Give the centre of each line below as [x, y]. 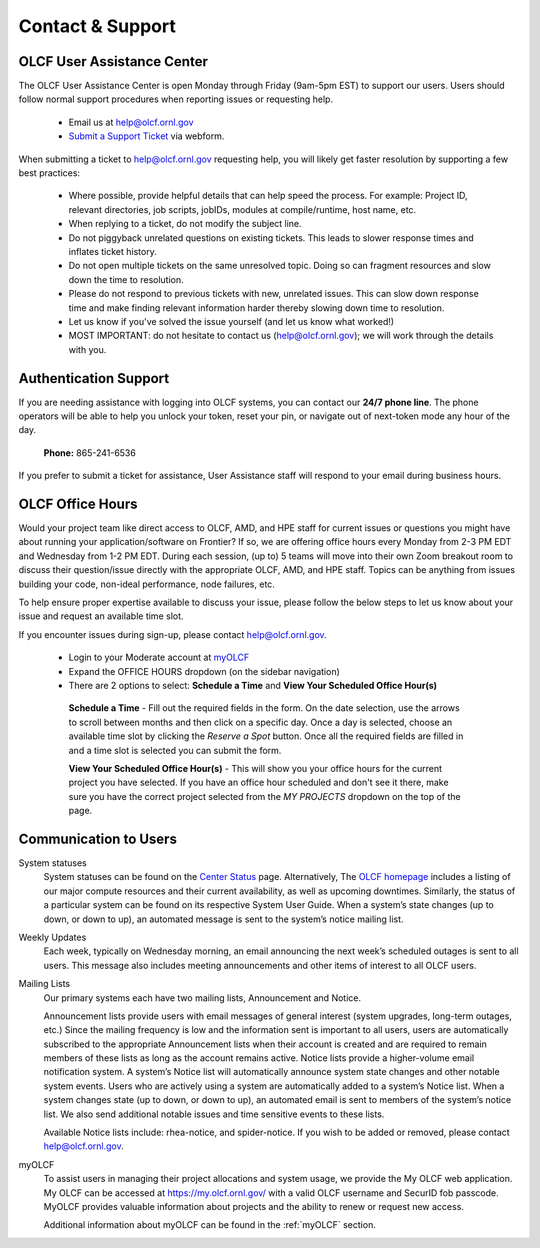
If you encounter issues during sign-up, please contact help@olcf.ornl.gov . [172, 634]
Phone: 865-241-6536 [90, 452]
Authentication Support [94, 378]
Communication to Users [97, 838]
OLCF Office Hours [78, 503]
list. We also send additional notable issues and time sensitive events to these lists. [214, 1114]
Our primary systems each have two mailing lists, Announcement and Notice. [202, 997]
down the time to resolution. [126, 279]
